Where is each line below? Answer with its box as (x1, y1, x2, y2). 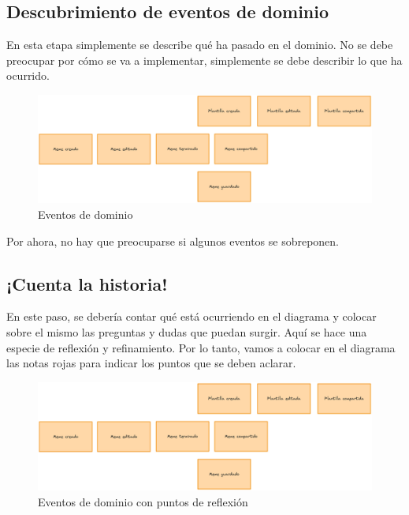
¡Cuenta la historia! (6, 271, 168, 295)
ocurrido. (6, 67, 50, 84)
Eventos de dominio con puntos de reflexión (38, 493, 248, 509)
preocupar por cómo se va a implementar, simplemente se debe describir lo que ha (6, 51, 403, 68)
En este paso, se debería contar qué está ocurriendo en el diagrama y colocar (6, 308, 377, 325)
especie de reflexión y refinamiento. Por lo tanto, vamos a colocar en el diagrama (6, 339, 396, 355)
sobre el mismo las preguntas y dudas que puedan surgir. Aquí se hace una (6, 324, 367, 340)
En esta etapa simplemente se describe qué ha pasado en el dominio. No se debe (6, 36, 393, 53)
